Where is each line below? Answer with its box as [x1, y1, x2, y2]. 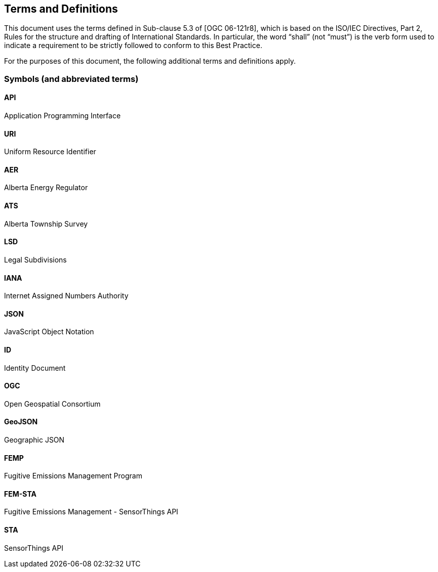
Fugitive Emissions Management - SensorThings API [4, 507, 178, 516]
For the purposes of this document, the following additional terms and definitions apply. [4, 57, 296, 66]
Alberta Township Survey [4, 219, 88, 228]
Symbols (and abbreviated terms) [4, 73, 139, 84]
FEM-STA [4, 489, 36, 498]
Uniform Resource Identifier [4, 147, 96, 156]
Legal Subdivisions [4, 255, 67, 264]
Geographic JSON [4, 435, 65, 444]
